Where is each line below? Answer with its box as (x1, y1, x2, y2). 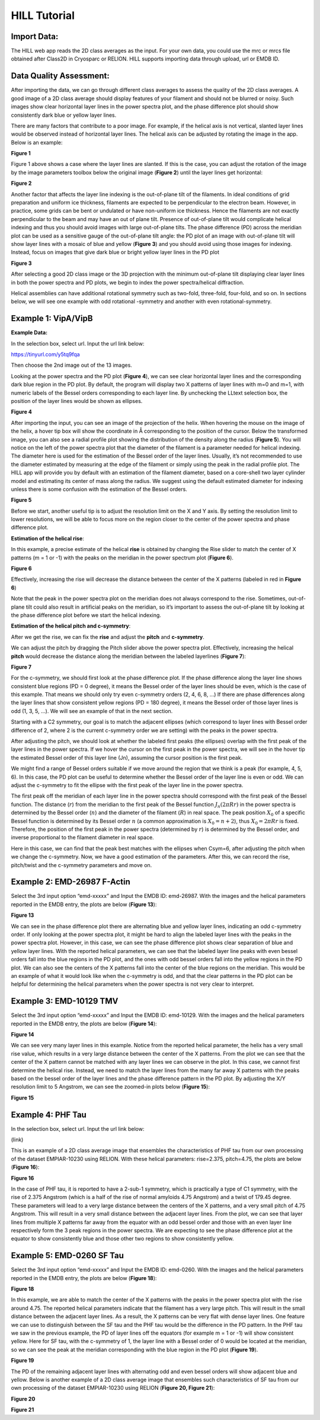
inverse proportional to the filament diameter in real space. (11, 834, 154, 841)
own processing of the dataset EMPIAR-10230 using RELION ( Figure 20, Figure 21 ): (11, 1384, 215, 1392)
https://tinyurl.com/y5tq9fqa (11, 351, 80, 358)
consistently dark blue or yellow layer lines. (11, 111, 117, 119)
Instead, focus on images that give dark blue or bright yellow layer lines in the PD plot (11, 249, 219, 256)
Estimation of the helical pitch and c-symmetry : (11, 622, 131, 629)
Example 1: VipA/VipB (11, 314, 93, 324)
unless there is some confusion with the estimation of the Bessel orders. (11, 485, 188, 492)
